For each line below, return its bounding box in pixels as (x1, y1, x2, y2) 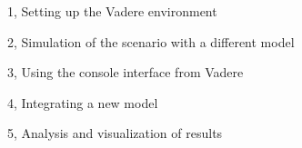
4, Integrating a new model (7, 93, 158, 112)
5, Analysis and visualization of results (7, 123, 223, 143)
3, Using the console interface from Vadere (7, 63, 244, 82)
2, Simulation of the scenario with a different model (7, 32, 295, 51)
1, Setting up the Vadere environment (7, 2, 217, 20)
